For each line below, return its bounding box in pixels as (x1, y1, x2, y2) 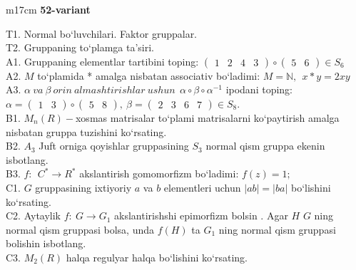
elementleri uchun (163, 180, 241, 194)
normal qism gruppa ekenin (205, 138, 325, 153)
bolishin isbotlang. (6, 236, 86, 251)
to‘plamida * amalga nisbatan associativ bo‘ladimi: (37, 68, 260, 83)
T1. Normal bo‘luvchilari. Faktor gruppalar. (6, 26, 198, 41)
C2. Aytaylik (6, 208, 61, 223)
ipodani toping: (225, 82, 293, 97)
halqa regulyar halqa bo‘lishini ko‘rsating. (66, 249, 248, 264)
